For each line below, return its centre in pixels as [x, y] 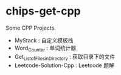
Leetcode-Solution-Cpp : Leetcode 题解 [64, 65]
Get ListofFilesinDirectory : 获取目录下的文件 [65, 57]
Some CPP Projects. [31, 28]
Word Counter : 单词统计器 [45, 48]
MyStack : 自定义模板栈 [44, 40]
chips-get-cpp [43, 11]
